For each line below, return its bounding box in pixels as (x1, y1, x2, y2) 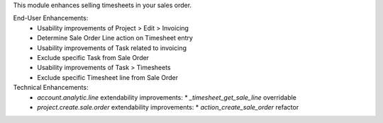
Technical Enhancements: (13, 83, 89, 92)
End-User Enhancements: (13, 14, 89, 23)
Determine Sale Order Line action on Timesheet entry (37, 34, 193, 42)
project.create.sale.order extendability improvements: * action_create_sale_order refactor (37, 102, 299, 111)
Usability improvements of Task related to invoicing (37, 43, 187, 52)
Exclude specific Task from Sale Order (37, 53, 149, 61)
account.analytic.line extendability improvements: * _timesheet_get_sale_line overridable (37, 93, 297, 102)
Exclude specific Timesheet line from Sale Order (37, 73, 179, 81)
